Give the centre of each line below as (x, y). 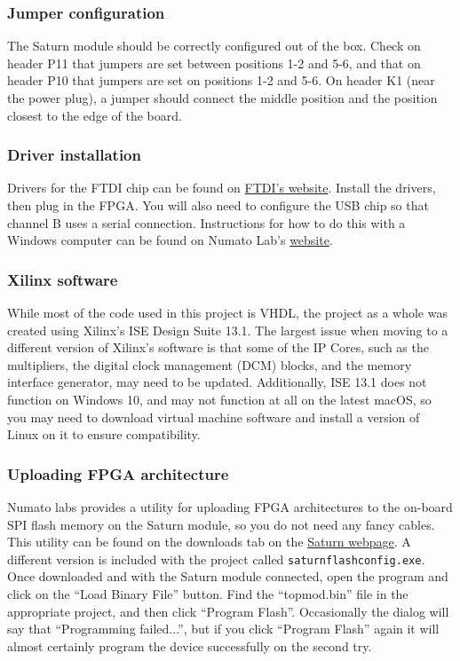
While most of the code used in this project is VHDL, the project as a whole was (227, 312)
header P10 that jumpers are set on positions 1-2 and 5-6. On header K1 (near (221, 80)
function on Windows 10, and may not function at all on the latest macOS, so (219, 399)
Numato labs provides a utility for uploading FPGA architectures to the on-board (230, 506)
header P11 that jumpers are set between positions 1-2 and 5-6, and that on (214, 63)
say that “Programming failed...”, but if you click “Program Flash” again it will (223, 629)
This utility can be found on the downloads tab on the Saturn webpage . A (209, 542)
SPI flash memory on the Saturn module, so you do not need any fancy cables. (221, 524)
